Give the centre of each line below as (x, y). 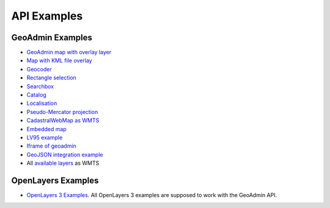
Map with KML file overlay (59, 60)
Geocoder (39, 69)
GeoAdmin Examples (52, 38)
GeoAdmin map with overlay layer (69, 52)
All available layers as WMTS (63, 163)
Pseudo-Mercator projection (62, 112)
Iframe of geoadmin (51, 146)
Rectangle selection (51, 78)
